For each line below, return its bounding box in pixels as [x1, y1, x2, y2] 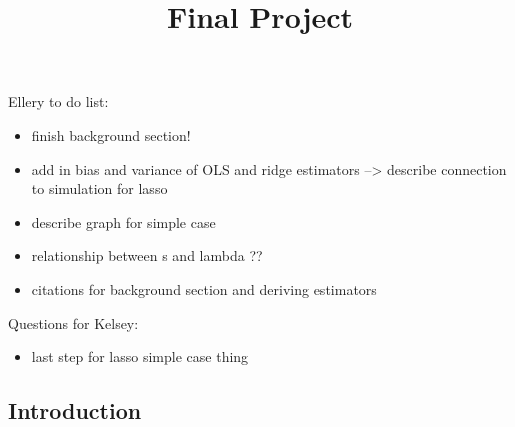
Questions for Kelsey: [8, 312, 139, 333]
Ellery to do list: [8, 91, 109, 112]
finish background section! [31, 124, 191, 145]
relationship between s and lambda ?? [31, 245, 263, 266]
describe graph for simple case [31, 211, 216, 232]
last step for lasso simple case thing [31, 346, 249, 367]
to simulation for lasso [31, 178, 168, 199]
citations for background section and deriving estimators [31, 278, 377, 299]
